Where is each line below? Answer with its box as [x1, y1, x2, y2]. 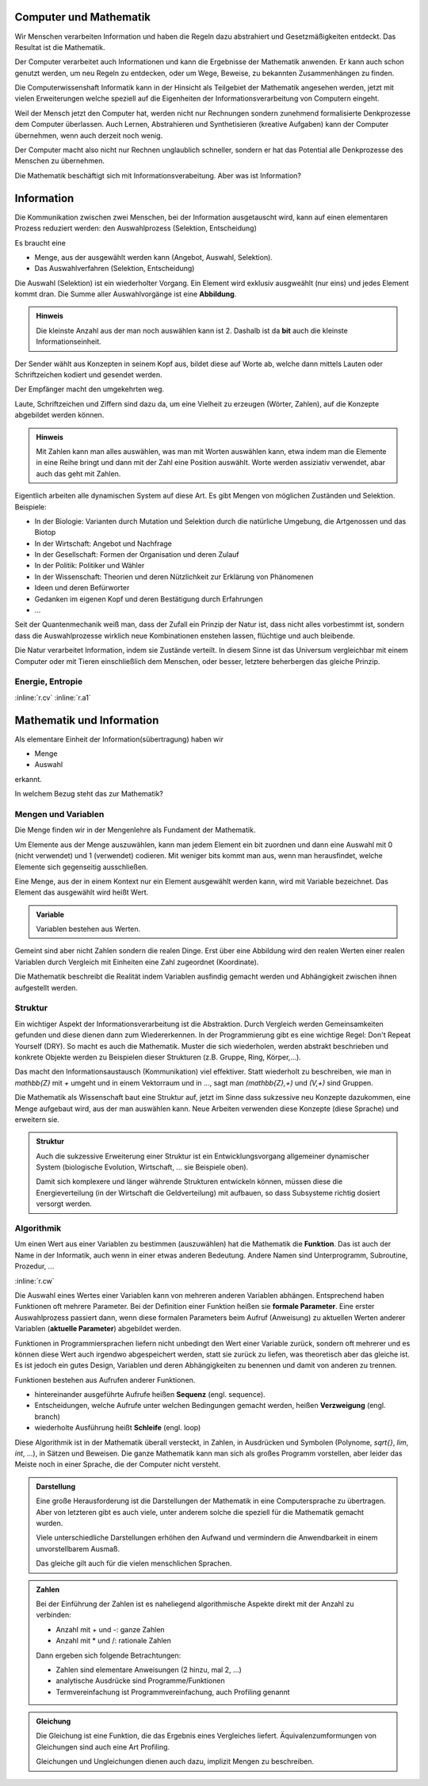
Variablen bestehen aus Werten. [36, 924, 141, 934]
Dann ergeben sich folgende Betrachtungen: [36, 1651, 182, 1660]
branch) [34, 1411, 61, 1422]
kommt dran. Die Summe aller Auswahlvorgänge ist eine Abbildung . [14, 289, 237, 299]
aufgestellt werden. [14, 983, 78, 992]
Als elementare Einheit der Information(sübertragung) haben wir [14, 734, 224, 744]
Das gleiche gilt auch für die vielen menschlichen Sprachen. [36, 1559, 232, 1568]
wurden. [36, 1518, 63, 1528]
